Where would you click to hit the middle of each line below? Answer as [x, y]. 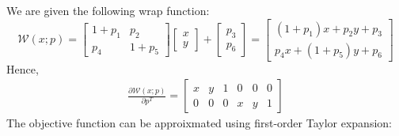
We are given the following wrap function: [108, 10]
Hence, [23, 68]
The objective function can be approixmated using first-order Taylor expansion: [199, 123]
